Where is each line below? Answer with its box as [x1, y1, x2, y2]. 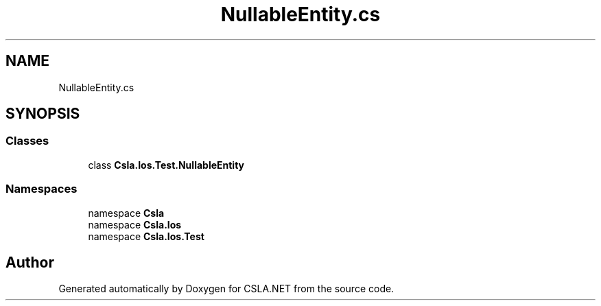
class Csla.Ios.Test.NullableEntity [88, 158, 245, 171]
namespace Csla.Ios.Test [88, 230, 204, 242]
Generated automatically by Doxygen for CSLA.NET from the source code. [58, 283, 394, 295]
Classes [5, 134, 49, 148]
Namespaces [5, 182, 78, 196]
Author [5, 253, 54, 271]
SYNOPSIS [5, 105, 80, 123]
